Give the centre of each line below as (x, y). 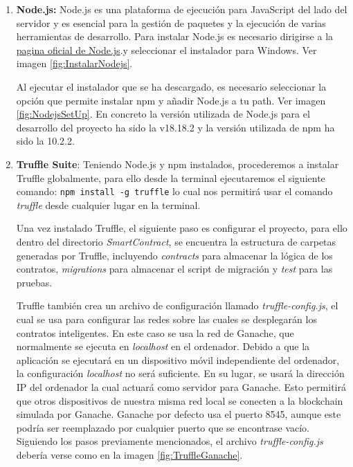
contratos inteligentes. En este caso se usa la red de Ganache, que (155, 332)
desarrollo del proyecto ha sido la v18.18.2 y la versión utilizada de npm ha (175, 127)
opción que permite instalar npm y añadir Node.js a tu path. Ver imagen (171, 100)
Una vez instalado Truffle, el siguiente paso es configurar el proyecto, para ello (182, 228)
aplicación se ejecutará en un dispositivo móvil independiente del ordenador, (178, 359)
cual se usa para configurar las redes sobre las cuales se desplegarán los (166, 319)
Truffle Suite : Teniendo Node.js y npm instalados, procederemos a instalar (178, 164)
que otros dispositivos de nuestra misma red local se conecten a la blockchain (180, 400)
